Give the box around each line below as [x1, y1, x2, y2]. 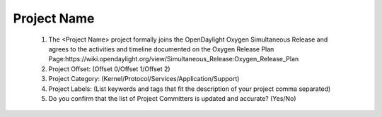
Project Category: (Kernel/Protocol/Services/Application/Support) [48, 75, 240, 83]
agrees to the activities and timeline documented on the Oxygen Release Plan [48, 44, 274, 53]
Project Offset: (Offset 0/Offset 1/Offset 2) [48, 64, 170, 73]
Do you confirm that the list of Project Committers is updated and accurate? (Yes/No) [48, 94, 296, 102]
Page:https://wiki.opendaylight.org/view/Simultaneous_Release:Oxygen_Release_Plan [48, 55, 299, 63]
